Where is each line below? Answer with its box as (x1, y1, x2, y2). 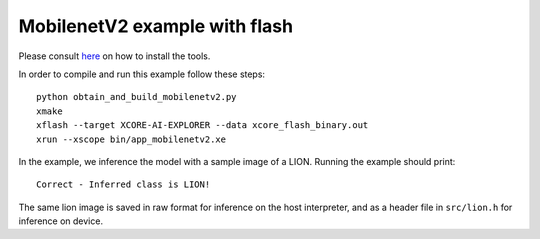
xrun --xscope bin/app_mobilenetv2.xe (36, 133, 227, 145)
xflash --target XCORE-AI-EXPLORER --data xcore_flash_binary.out (36, 120, 369, 131)
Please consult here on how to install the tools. (18, 50, 211, 62)
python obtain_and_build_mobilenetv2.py (36, 91, 237, 103)
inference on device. (18, 215, 104, 227)
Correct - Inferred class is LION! (36, 179, 211, 190)
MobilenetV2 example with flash (18, 15, 294, 37)
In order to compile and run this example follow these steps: (18, 68, 265, 80)
